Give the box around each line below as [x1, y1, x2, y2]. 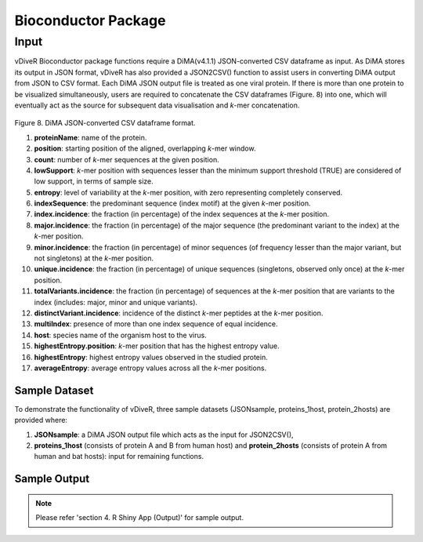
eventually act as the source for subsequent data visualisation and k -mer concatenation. [14, 100, 300, 110]
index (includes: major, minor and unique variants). [34, 297, 198, 307]
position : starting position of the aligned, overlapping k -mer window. [34, 144, 256, 153]
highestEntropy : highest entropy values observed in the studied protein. [34, 352, 268, 362]
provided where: [14, 416, 68, 425]
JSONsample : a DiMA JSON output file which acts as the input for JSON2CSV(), [34, 430, 294, 439]
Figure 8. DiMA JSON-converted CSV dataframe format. [14, 118, 196, 128]
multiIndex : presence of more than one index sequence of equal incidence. [34, 319, 278, 329]
